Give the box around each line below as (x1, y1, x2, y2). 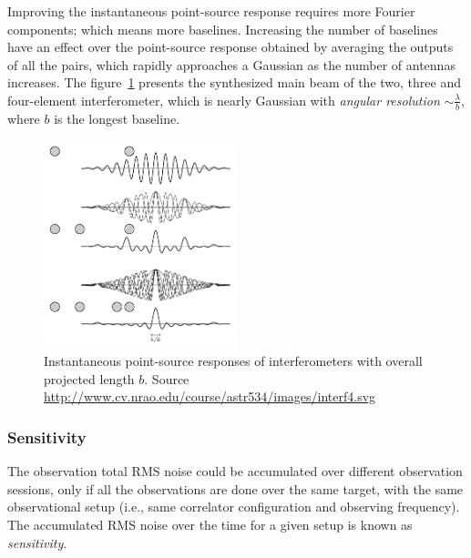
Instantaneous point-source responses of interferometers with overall (44, 351, 423, 370)
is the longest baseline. (54, 108, 180, 127)
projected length (44, 369, 135, 388)
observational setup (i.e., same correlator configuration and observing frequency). (7, 497, 460, 516)
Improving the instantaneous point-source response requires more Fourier (7, 2, 415, 20)
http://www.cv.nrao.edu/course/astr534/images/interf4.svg (44, 387, 376, 406)
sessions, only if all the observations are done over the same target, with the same (7, 479, 464, 498)
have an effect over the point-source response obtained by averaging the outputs (7, 37, 454, 56)
